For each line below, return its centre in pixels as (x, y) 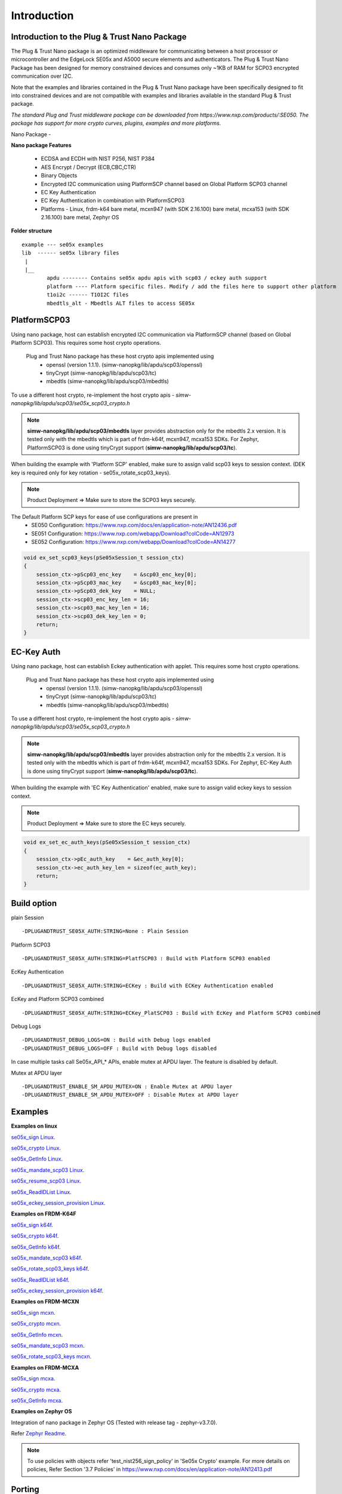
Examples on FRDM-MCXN (45, 1302)
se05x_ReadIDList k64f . (40, 1279)
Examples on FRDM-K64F (44, 1214)
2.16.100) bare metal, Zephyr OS (80, 218)
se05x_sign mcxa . (33, 1379)
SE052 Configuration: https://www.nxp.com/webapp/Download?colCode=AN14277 (133, 541)
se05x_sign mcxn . (33, 1312)
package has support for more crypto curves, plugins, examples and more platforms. (116, 123)
